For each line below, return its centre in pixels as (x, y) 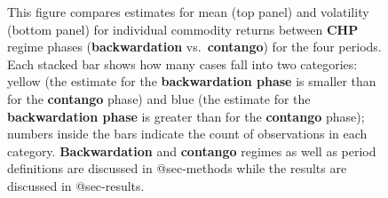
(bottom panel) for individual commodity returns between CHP (183, 29)
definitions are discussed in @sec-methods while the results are (177, 168)
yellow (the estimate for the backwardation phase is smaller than (192, 81)
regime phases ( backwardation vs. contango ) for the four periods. (194, 47)
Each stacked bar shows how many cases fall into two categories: (182, 63)
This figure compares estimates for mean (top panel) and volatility (188, 12)
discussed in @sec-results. (76, 185)
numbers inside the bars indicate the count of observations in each (187, 134)
